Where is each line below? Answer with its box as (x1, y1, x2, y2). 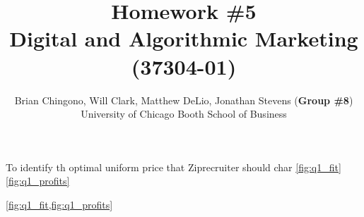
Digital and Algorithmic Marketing (9, 24, 358, 53)
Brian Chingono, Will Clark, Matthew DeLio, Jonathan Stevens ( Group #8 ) (14, 92, 353, 107)
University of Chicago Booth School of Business (81, 106, 287, 121)
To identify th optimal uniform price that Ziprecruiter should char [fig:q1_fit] (6, 159, 341, 174)
